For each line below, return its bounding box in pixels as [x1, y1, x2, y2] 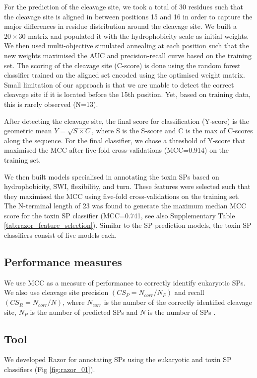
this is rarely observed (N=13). [4, 98, 98, 109]
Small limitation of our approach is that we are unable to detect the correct [4, 79, 234, 90]
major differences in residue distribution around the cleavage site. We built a [4, 21, 237, 31]
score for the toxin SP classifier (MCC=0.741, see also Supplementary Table [4, 210, 235, 220]
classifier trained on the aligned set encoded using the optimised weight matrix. [4, 70, 245, 80]
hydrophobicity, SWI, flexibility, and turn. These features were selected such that [4, 181, 251, 191]
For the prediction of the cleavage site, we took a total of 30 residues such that [4, 1, 244, 11]
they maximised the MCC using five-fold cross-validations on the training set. [4, 190, 240, 201]
